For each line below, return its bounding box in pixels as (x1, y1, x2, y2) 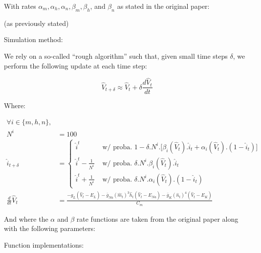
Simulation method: (4, 34, 63, 45)
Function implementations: (4, 239, 84, 250)
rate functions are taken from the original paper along (76, 213, 239, 224)
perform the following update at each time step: (4, 60, 147, 70)
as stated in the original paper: (117, 1, 210, 11)
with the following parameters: (4, 223, 95, 233)
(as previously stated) (4, 18, 69, 28)
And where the (4, 213, 48, 224)
